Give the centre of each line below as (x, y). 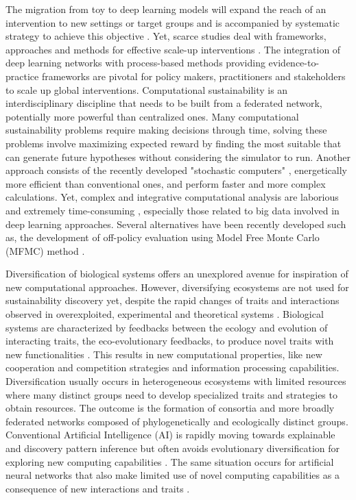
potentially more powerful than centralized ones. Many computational (152, 116)
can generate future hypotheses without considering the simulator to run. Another (178, 157)
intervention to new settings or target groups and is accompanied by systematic (173, 22)
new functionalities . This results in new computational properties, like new (164, 354)
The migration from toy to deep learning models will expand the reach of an (166, 9)
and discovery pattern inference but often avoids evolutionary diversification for (173, 448)
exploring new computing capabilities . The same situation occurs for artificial (170, 461)
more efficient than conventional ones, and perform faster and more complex (166, 183)
